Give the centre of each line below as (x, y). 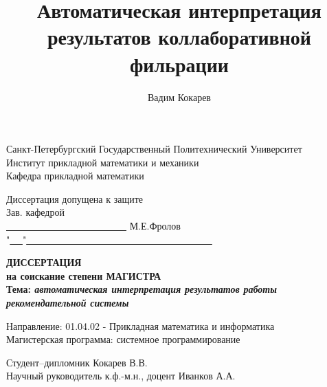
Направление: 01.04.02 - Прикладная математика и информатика (140, 325)
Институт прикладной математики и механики (103, 162)
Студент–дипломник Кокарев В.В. (77, 362)
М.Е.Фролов (155, 226)
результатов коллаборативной (179, 37)
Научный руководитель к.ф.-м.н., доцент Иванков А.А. (121, 376)
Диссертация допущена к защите (75, 198)
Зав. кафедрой (35, 212)
